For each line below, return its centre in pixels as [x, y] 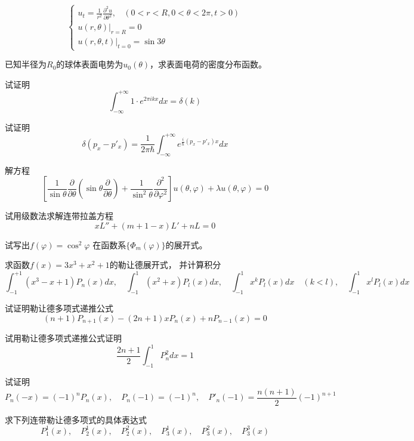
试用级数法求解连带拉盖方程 [59, 216]
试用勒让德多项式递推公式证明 [63, 338]
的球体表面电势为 [90, 64]
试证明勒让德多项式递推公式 [59, 308]
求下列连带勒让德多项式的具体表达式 [76, 419]
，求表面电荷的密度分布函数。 [208, 64]
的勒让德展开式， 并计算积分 [165, 265]
